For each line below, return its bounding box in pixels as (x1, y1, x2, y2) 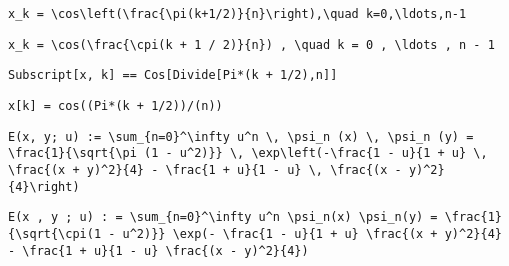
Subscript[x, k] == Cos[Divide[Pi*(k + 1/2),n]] (8, 68, 338, 83)
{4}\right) (8, 179, 80, 194)
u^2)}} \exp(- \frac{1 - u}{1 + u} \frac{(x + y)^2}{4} (122, 226, 502, 241)
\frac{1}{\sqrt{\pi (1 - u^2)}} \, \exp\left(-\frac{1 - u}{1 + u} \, (8, 146, 488, 161)
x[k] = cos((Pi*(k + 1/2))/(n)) (8, 98, 223, 113)
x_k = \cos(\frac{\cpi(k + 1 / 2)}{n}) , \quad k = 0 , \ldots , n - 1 (8, 37, 495, 52)
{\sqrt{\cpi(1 (8, 226, 102, 241)
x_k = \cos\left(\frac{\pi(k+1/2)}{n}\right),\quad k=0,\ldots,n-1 (8, 7, 467, 21)
